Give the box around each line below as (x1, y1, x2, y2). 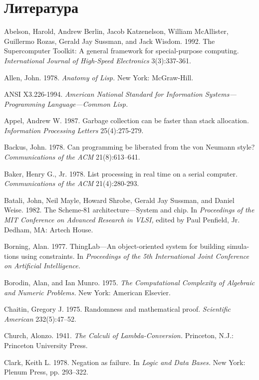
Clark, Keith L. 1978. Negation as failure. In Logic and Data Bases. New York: (4, 357, 246, 367)
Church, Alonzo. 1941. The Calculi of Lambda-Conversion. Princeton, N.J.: (4, 330, 234, 341)
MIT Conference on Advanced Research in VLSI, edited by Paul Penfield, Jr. (4, 214, 240, 225)
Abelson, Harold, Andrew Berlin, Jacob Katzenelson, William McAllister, (4, 26, 229, 36)
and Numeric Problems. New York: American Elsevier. (4, 287, 171, 297)
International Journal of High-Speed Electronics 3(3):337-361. (4, 55, 191, 65)
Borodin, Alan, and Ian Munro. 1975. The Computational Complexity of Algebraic (4, 277, 255, 287)
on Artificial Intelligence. (4, 260, 81, 271)
